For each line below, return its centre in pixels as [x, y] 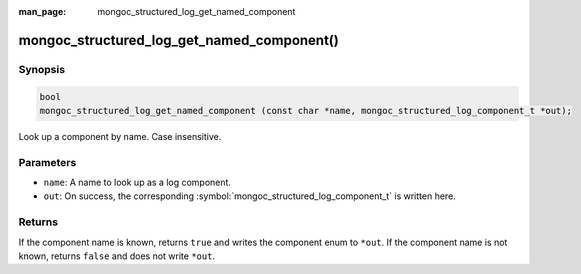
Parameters [47, 162]
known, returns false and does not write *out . [116, 256]
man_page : [42, 11]
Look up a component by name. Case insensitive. [120, 136]
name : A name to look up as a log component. [137, 182]
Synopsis [41, 69]
